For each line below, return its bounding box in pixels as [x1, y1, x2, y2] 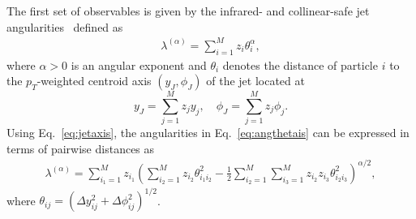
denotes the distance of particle [222, 56, 378, 73]
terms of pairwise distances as [6, 140, 155, 157]
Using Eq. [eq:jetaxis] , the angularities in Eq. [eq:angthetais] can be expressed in [6, 124, 410, 141]
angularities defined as [6, 18, 123, 35]
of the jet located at [206, 72, 305, 89]
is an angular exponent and [71, 56, 207, 73]
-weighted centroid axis [36, 72, 152, 89]
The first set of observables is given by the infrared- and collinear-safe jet [6, 2, 370, 19]
